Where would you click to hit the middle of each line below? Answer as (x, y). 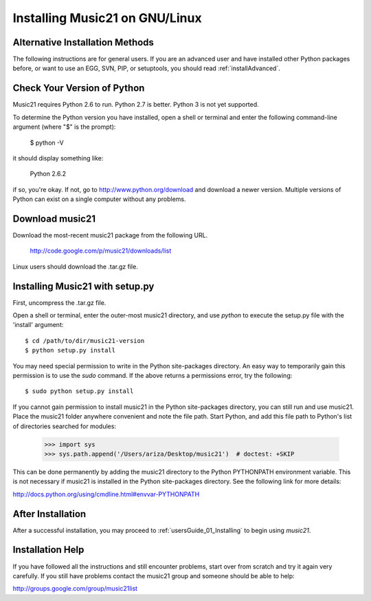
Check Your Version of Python (79, 88)
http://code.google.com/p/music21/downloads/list (101, 251)
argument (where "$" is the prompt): (64, 127)
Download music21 (54, 219)
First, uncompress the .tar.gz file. (59, 302)
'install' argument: (38, 325)
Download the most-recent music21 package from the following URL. (110, 235)
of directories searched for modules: (65, 426)
